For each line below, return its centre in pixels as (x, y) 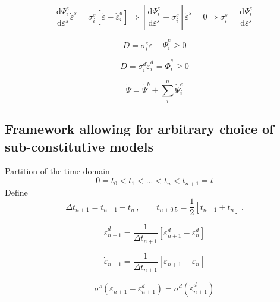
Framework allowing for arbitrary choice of (139, 129)
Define (16, 192)
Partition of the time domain (57, 171)
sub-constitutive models (79, 146)
